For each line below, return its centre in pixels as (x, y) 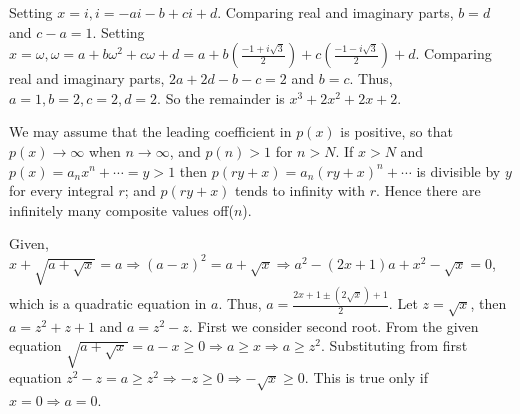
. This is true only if (366, 377)
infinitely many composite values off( (121, 209)
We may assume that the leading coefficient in (150, 131)
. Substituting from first (394, 345)
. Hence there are (428, 190)
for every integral (61, 190)
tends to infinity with (300, 190)
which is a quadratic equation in (108, 303)
